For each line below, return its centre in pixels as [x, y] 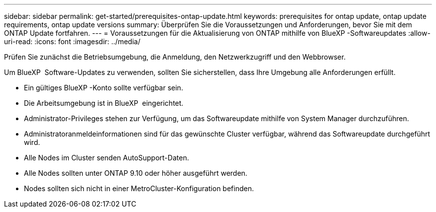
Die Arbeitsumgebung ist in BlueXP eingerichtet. [104, 103]
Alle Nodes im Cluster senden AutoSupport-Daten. [107, 158]
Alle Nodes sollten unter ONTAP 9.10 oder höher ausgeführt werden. [136, 173]
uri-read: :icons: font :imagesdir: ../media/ [72, 41]
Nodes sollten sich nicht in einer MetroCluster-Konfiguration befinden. [139, 188]
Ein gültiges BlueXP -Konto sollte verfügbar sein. [104, 88]
